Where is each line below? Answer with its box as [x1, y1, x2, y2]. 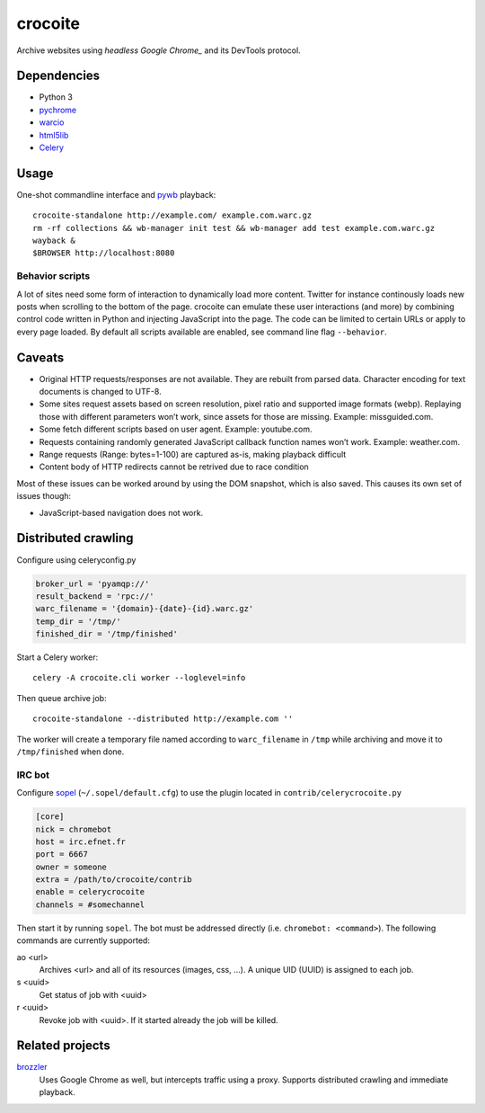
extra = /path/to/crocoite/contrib [35, 875, 192, 885]
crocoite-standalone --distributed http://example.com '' [32, 714, 294, 724]
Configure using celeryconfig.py [16, 554, 137, 565]
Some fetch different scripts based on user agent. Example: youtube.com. [39, 423, 313, 435]
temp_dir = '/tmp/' [35, 616, 121, 627]
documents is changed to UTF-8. [39, 387, 162, 397]
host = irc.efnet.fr [35, 836, 126, 847]
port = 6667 [35, 850, 89, 859]
